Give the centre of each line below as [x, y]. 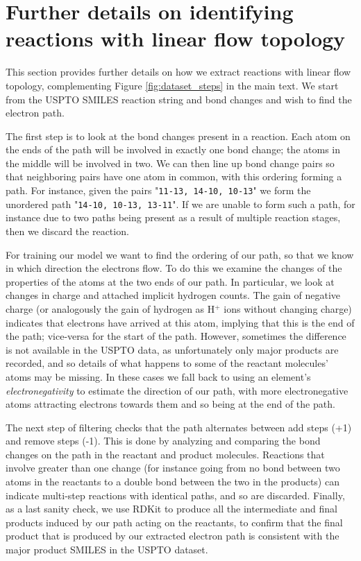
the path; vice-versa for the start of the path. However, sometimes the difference [176, 336]
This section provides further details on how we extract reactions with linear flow [178, 72]
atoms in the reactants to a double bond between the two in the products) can [173, 482]
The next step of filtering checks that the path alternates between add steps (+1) [179, 427]
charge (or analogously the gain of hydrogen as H [110, 308]
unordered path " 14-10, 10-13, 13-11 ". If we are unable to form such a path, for [180, 204]
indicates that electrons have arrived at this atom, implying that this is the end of [180, 322]
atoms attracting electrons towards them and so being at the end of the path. [170, 404]
